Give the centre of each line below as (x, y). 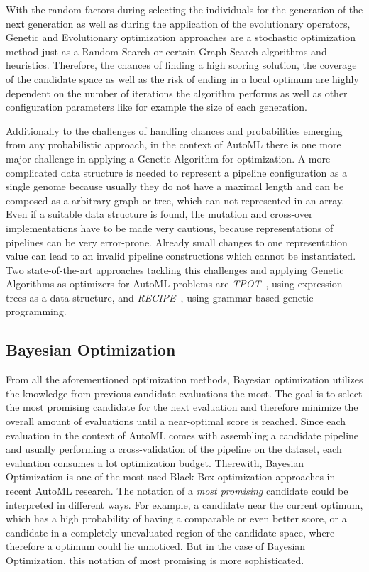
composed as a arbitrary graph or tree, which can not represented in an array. (175, 200)
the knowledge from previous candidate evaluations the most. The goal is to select (184, 393)
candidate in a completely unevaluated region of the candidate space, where (170, 532)
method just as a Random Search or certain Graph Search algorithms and (166, 51)
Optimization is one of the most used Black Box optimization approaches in (171, 477)
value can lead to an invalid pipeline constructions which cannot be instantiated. (181, 256)
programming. (36, 311)
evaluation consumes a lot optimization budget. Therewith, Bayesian (155, 462)
